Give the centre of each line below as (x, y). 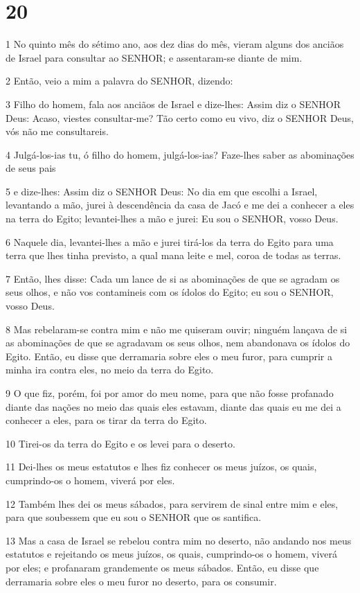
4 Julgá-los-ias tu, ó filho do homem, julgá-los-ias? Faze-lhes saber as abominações (180, 154)
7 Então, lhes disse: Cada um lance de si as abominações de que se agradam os (173, 278)
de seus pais (31, 168)
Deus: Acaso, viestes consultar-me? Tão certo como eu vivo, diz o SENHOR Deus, (180, 117)
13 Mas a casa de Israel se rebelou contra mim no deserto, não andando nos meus (179, 540)
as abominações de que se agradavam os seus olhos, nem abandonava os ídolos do (178, 343)
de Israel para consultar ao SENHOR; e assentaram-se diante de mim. (154, 57)
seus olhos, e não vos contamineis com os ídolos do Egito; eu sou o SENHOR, (170, 292)
